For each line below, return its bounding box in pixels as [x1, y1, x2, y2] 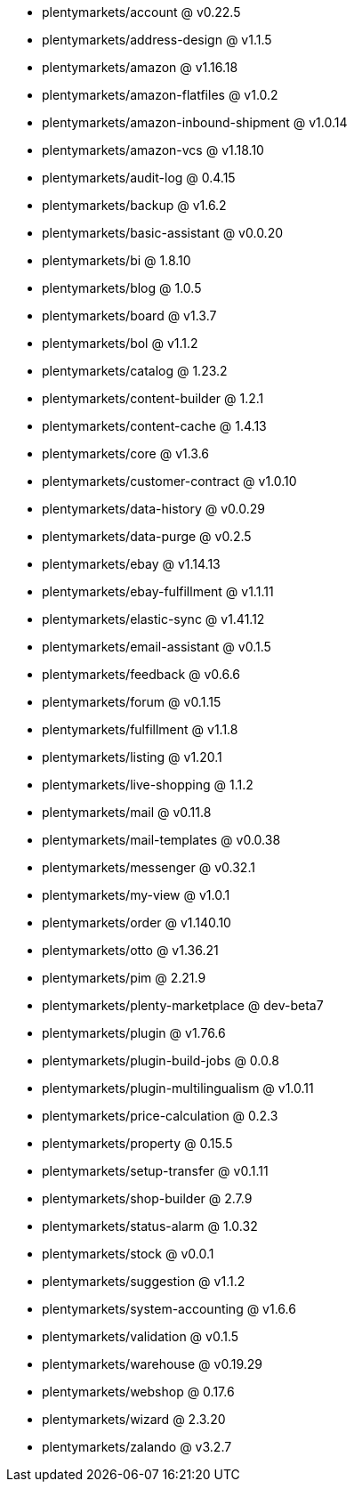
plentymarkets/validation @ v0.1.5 [42, 1329, 239, 1344]
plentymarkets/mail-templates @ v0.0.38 [42, 832, 281, 847]
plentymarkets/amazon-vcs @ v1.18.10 [42, 142, 264, 158]
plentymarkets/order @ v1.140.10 [42, 915, 231, 930]
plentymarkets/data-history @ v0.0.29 [42, 501, 265, 516]
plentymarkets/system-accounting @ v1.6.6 [42, 1301, 296, 1316]
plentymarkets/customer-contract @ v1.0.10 [42, 473, 297, 489]
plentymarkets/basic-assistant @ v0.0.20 [42, 225, 284, 240]
